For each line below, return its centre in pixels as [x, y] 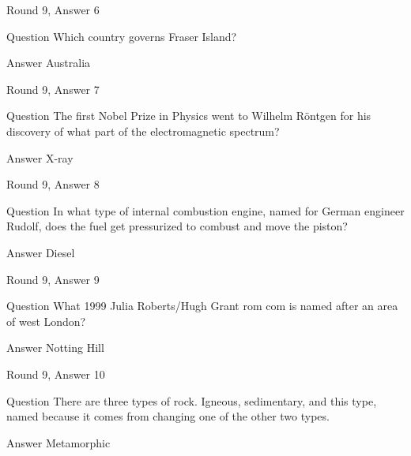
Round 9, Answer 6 [53, 9]
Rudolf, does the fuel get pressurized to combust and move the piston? [177, 226]
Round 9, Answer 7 [53, 89]
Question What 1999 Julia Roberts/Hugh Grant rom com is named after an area [202, 306]
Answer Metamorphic [58, 442]
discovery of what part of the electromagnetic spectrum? [143, 131]
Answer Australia [49, 63]
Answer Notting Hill [55, 348]
